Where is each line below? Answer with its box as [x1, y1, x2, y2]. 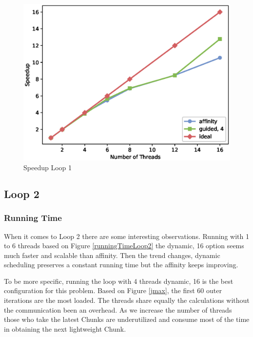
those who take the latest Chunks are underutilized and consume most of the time [4, 314, 250, 324]
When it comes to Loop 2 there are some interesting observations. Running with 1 [4, 231, 249, 241]
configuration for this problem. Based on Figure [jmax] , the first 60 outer [4, 285, 222, 296]
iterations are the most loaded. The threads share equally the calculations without [4, 295, 250, 305]
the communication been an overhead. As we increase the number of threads [4, 304, 232, 315]
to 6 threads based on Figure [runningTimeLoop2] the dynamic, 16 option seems [4, 240, 244, 251]
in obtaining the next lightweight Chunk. [4, 323, 126, 334]
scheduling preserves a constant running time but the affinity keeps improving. [4, 259, 238, 270]
